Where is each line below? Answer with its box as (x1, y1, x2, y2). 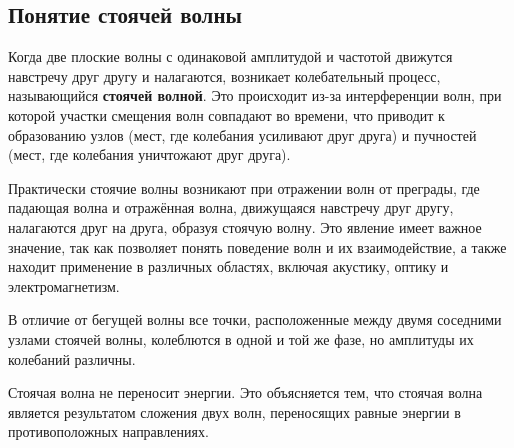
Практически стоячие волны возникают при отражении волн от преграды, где (8, 177, 480, 198)
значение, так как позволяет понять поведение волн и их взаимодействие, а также (8, 236, 507, 257)
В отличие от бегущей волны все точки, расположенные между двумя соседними (8, 309, 502, 330)
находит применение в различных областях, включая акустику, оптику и (8, 256, 449, 277)
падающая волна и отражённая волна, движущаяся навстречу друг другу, (8, 197, 454, 218)
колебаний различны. (8, 348, 136, 369)
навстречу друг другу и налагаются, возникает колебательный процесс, (8, 65, 441, 86)
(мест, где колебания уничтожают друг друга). (8, 144, 291, 165)
